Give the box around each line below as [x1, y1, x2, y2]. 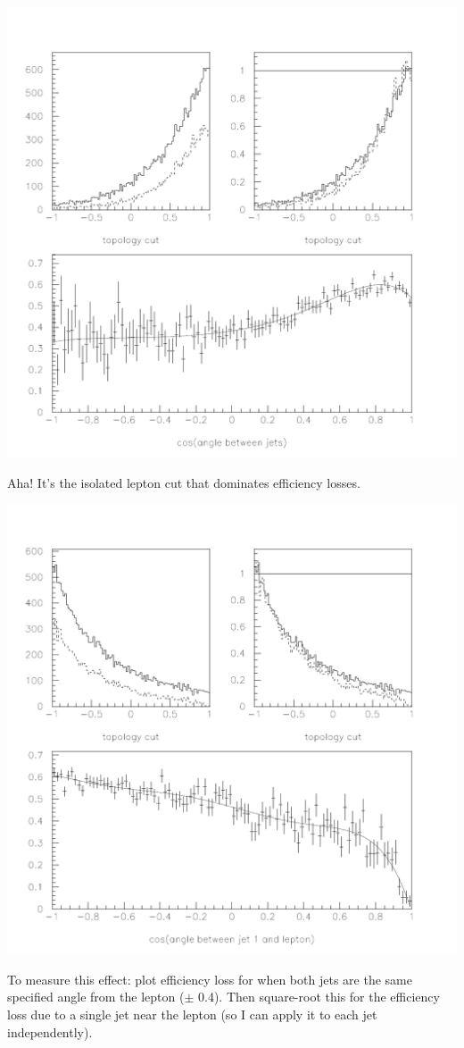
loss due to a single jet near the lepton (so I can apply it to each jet [7, 1004, 377, 1023]
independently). [7, 1022, 93, 1041]
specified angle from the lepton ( [7, 987, 185, 1006]
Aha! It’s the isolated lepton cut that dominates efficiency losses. [7, 473, 360, 491]
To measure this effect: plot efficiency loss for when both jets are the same [7, 969, 412, 988]
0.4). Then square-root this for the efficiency [198, 987, 440, 1006]
